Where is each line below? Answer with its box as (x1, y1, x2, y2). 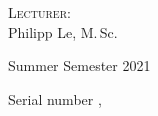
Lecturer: (8, 2, 71, 22)
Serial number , (8, 88, 102, 109)
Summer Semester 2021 (8, 55, 151, 76)
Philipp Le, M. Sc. (8, 21, 118, 42)
